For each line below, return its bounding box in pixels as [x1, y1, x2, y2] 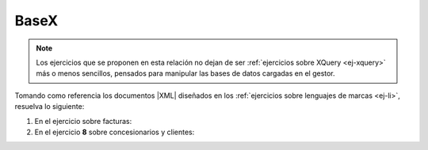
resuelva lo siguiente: [14, 102, 85, 111]
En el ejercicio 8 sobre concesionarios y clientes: [34, 127, 195, 137]
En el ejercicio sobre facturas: [34, 116, 132, 126]
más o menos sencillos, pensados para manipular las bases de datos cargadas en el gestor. [36, 69, 336, 78]
